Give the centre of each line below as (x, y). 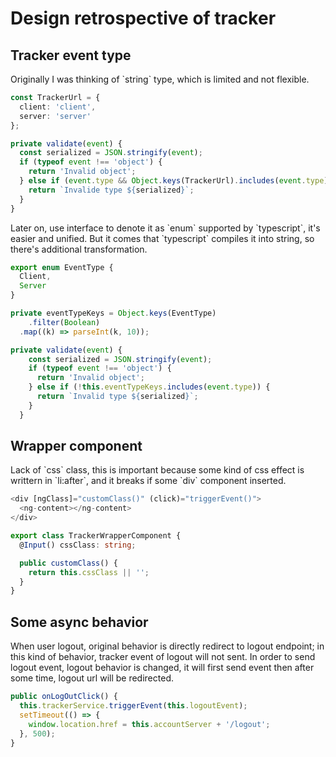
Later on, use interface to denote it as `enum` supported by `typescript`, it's (165, 228)
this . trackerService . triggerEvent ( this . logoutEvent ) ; (133, 706)
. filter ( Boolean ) (64, 322)
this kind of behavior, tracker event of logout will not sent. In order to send (163, 657)
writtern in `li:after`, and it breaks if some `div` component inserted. (148, 481)
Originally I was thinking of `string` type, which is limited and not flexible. (160, 79)
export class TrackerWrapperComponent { (96, 536)
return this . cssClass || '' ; (89, 572)
